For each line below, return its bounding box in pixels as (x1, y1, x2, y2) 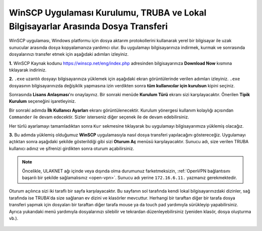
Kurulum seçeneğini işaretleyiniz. (9, 99, 76, 104)
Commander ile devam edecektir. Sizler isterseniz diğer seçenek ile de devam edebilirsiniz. (9, 114, 189, 120)
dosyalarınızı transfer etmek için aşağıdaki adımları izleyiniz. (9, 51, 129, 57)
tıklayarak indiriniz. (9, 67, 47, 73)
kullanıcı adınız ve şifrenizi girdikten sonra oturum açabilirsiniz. (9, 146, 134, 151)
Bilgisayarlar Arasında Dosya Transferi (9, 21, 168, 32)
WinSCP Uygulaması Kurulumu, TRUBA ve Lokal (9, 7, 207, 18)
